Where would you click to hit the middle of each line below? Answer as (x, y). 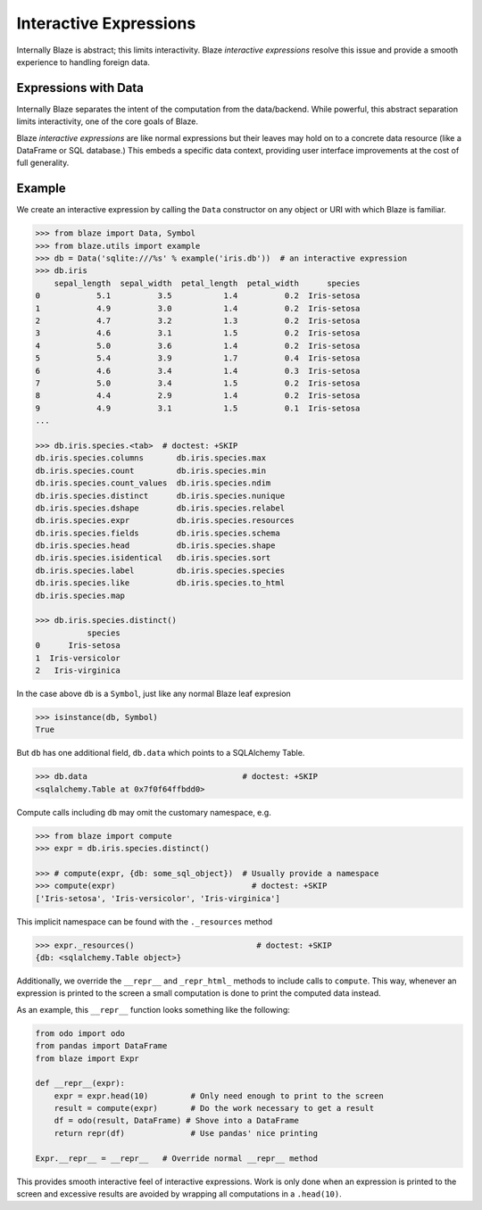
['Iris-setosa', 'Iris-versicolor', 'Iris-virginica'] (158, 898)
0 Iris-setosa (78, 646)
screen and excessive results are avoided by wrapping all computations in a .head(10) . (179, 1194)
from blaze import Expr (87, 1058)
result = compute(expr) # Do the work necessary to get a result (214, 1108)
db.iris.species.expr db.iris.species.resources (165, 521)
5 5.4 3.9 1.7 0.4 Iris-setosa (198, 358)
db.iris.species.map (80, 595)
